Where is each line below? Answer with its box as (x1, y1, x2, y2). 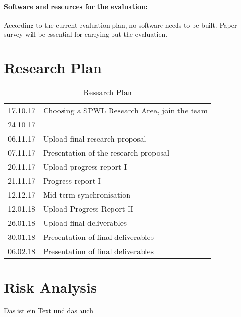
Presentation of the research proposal (43, 147, 170, 158)
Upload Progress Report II (43, 203, 134, 215)
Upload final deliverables (43, 217, 127, 229)
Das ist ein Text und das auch (4, 305, 93, 316)
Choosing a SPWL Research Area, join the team (43, 105, 208, 116)
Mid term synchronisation (43, 189, 131, 201)
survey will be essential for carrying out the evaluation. (4, 29, 168, 39)
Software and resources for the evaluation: (4, 1, 148, 11)
